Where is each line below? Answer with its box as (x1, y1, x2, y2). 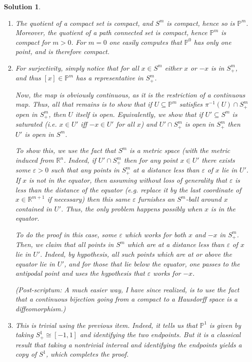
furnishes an (138, 194, 175, 204)
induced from (15, 155, 54, 165)
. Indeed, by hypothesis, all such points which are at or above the (40, 248, 232, 259)
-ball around (185, 194, 222, 204)
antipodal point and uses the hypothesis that (15, 268, 145, 278)
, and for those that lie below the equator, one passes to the (64, 258, 240, 268)
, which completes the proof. (46, 349, 129, 359)
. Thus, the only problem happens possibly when (61, 203, 202, 213)
